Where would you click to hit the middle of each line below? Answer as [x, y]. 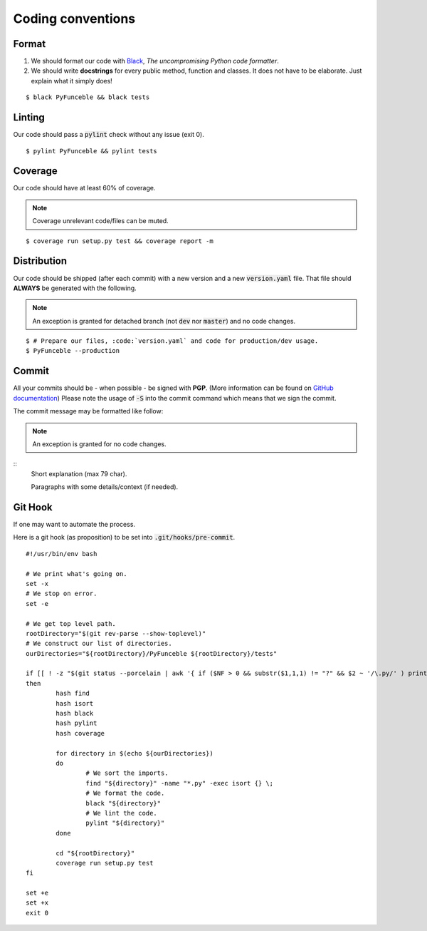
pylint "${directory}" [125, 823]
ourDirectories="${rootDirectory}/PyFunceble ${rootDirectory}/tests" [152, 653]
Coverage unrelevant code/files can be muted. [100, 221]
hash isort [75, 703]
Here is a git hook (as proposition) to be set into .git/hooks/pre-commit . [124, 537]
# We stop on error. [62, 594]
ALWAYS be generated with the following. [75, 288]
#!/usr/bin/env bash [62, 554]
